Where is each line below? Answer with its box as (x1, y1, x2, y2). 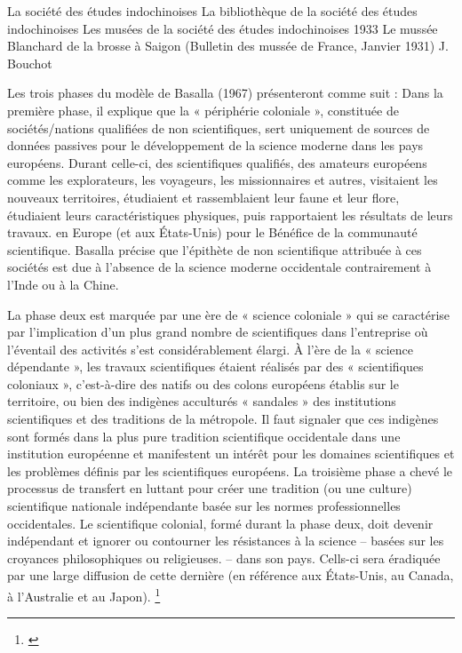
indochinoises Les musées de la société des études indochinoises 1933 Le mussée (7, 19, 438, 37)
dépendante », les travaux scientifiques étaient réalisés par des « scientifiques (7, 357, 424, 376)
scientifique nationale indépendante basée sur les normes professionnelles (7, 497, 401, 515)
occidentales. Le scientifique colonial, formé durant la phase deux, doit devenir (7, 514, 434, 532)
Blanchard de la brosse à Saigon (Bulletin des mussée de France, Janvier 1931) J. (7, 36, 449, 55)
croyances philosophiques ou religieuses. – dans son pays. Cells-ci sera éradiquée (7, 548, 441, 567)
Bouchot (7, 53, 52, 72)
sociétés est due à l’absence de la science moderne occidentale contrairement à (7, 258, 432, 276)
